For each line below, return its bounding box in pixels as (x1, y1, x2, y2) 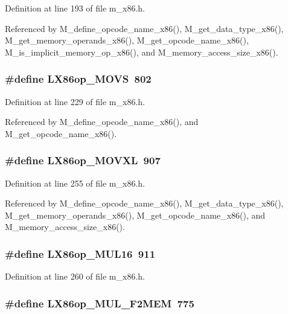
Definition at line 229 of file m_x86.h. (5, 95, 145, 107)
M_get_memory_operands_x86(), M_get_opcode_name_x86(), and (5, 208, 266, 221)
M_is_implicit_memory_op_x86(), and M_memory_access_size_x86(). (5, 45, 278, 58)
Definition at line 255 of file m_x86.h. (5, 176, 145, 189)
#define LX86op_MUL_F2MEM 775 (5, 295, 194, 310)
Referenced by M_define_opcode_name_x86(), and (5, 115, 199, 128)
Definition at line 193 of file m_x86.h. (5, 2, 145, 14)
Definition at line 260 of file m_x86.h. (5, 270, 145, 283)
